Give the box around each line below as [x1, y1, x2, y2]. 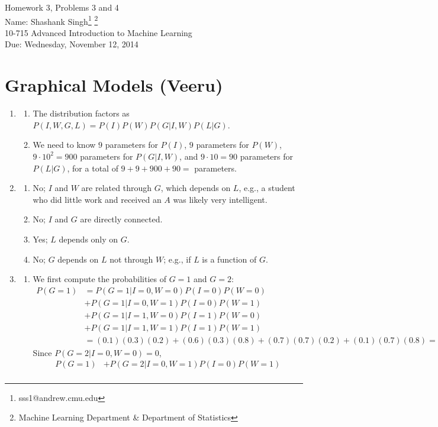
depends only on [59, 232, 118, 245]
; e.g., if [163, 253, 191, 265]
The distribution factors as [33, 107, 130, 119]
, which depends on [160, 182, 231, 194]
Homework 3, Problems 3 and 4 [5, 1, 119, 13]
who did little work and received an [33, 193, 162, 205]
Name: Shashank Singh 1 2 [5, 13, 98, 27]
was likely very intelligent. [173, 193, 268, 205]
